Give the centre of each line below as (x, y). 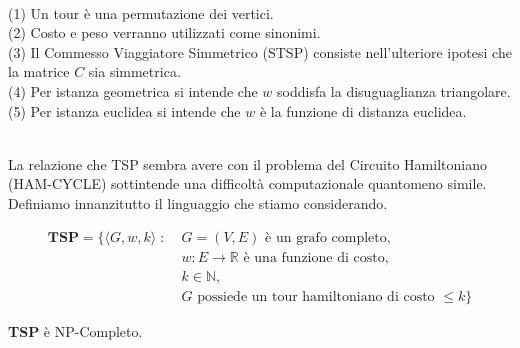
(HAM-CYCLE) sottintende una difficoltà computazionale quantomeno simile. (247, 183)
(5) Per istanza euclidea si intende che (124, 110)
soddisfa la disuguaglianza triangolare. (394, 90)
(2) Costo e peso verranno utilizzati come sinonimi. (164, 32)
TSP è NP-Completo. (75, 330)
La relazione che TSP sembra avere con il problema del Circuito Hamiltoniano (247, 163)
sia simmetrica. (134, 71)
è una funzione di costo (314, 257)
